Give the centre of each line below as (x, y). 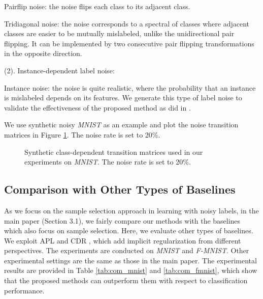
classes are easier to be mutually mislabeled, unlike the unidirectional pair (119, 33)
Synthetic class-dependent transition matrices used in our (114, 152)
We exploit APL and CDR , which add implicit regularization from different (123, 240)
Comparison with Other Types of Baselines (120, 189)
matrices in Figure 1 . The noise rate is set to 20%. (82, 134)
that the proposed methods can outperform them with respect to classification (126, 280)
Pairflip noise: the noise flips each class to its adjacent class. (97, 6)
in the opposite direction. (43, 53)
